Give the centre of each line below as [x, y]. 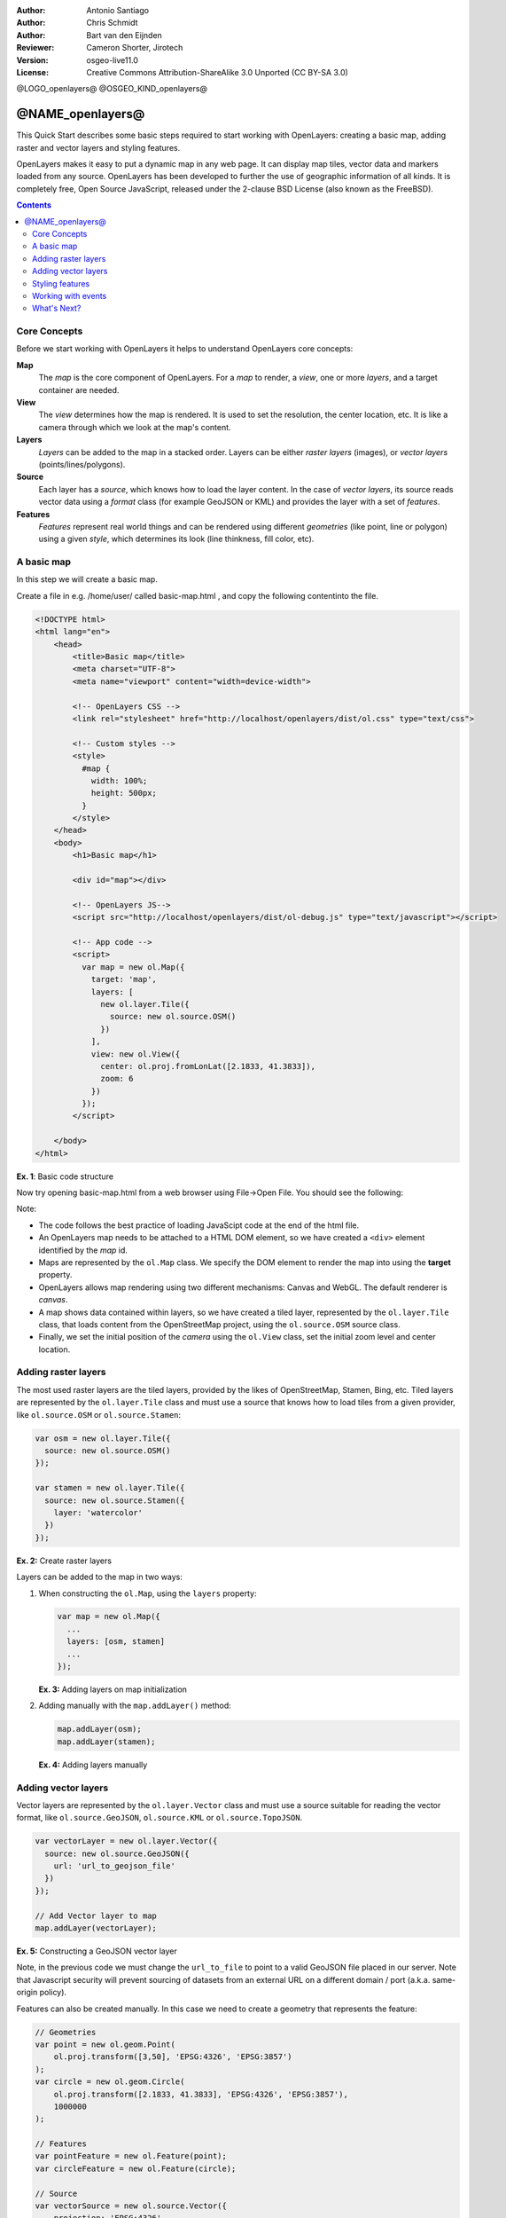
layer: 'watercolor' [98, 1512]
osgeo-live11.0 [113, 60]
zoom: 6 [117, 1079]
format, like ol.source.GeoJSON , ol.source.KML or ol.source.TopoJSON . [160, 1818]
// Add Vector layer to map [96, 1915]
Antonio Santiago [118, 10]
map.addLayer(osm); [99, 1729]
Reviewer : [35, 48]
